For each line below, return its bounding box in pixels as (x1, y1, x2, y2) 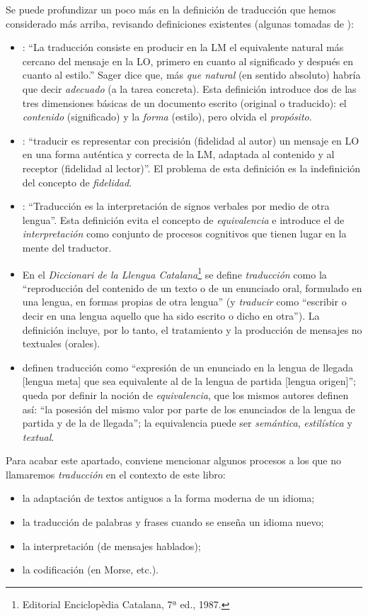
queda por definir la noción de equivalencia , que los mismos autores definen (22, 387, 349, 402)
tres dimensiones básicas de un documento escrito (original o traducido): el (22, 95, 347, 110)
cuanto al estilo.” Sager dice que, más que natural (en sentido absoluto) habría (22, 67, 361, 82)
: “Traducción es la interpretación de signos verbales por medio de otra (22, 198, 330, 213)
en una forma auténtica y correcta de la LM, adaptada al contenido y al (22, 147, 335, 162)
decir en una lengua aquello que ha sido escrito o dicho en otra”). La (22, 308, 320, 323)
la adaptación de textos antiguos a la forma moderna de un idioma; (22, 491, 315, 505)
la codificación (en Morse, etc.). (22, 562, 159, 577)
